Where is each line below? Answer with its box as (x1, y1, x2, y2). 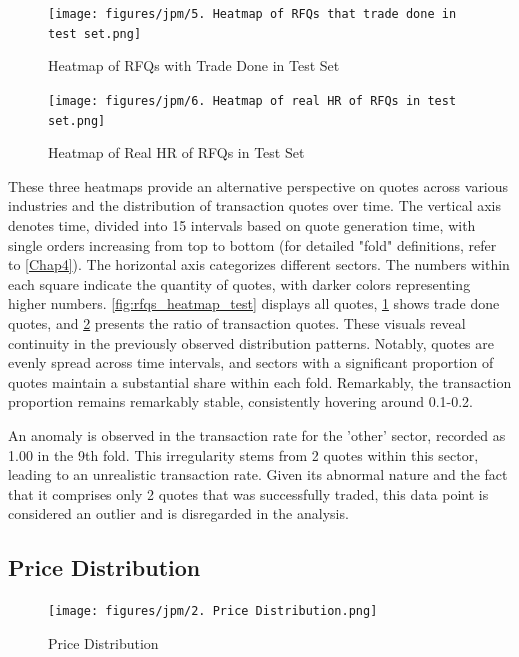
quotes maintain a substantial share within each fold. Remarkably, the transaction (8, 371, 512, 392)
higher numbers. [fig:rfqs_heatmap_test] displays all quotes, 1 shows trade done (8, 293, 500, 314)
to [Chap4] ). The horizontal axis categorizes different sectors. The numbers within (8, 254, 510, 275)
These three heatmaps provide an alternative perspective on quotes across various (8, 175, 509, 196)
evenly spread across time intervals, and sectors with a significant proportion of (8, 352, 494, 373)
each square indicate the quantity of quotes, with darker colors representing (8, 273, 471, 294)
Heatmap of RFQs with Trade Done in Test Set (48, 55, 340, 76)
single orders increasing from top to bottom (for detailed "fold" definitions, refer (8, 234, 497, 255)
